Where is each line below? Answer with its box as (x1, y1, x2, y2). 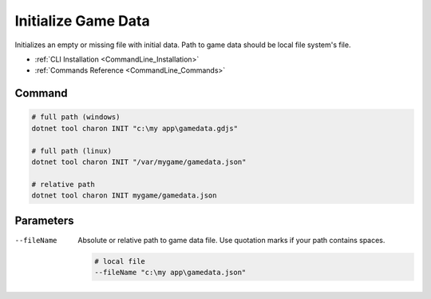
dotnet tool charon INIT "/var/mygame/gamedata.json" (31, 157, 247, 166)
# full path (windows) (31, 113, 121, 122)
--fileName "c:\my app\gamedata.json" (94, 268, 247, 277)
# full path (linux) (31, 146, 112, 155)
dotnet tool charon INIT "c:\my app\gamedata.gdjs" (31, 124, 239, 133)
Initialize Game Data (14, 12, 151, 30)
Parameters (14, 214, 74, 228)
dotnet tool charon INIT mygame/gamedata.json (31, 191, 217, 200)
